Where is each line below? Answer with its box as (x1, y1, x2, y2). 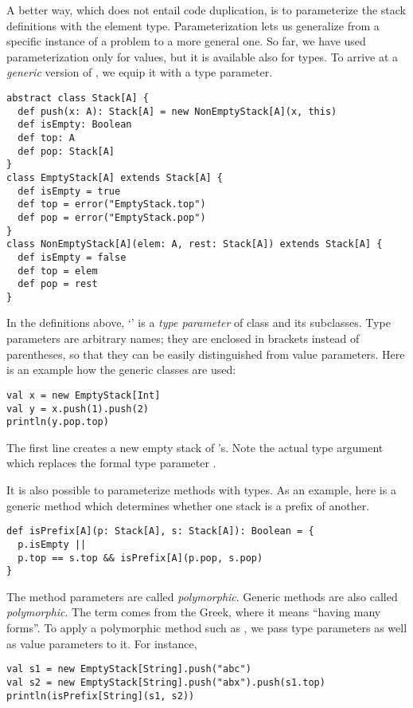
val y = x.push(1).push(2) (6, 403, 149, 415)
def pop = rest (18, 278, 98, 290)
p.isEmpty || (18, 538, 87, 550)
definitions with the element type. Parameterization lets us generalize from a (6, 17, 380, 33)
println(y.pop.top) (6, 416, 109, 428)
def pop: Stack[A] (18, 145, 115, 157)
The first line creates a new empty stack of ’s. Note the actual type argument (6, 439, 384, 455)
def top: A (18, 132, 75, 144)
